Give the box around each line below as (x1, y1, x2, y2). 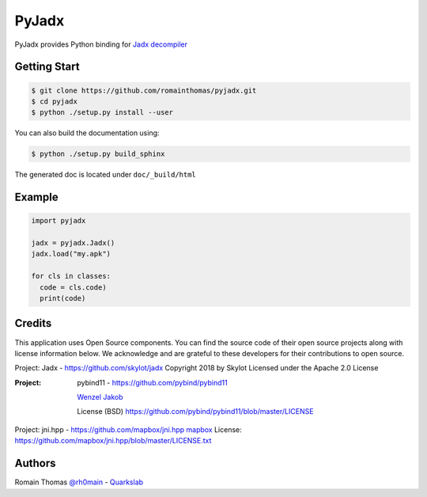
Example (14, 191, 59, 204)
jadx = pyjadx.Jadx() (31, 238, 115, 248)
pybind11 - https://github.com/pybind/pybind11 (77, 377, 229, 387)
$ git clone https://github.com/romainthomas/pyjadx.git (31, 85, 257, 95)
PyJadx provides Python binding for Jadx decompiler (14, 40, 188, 49)
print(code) (40, 294, 86, 303)
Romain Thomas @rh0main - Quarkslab (14, 477, 144, 487)
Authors (14, 457, 56, 470)
